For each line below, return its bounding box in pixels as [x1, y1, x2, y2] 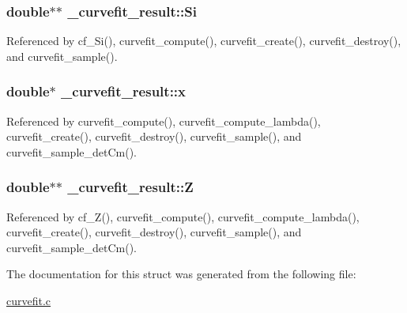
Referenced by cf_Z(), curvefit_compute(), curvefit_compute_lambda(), [6, 208, 360, 224]
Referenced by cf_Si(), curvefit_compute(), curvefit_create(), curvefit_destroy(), [6, 32, 401, 49]
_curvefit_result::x [61, 81, 187, 101]
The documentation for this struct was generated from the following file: [6, 266, 356, 282]
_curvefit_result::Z [67, 177, 194, 197]
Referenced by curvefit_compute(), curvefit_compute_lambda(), [6, 112, 321, 129]
